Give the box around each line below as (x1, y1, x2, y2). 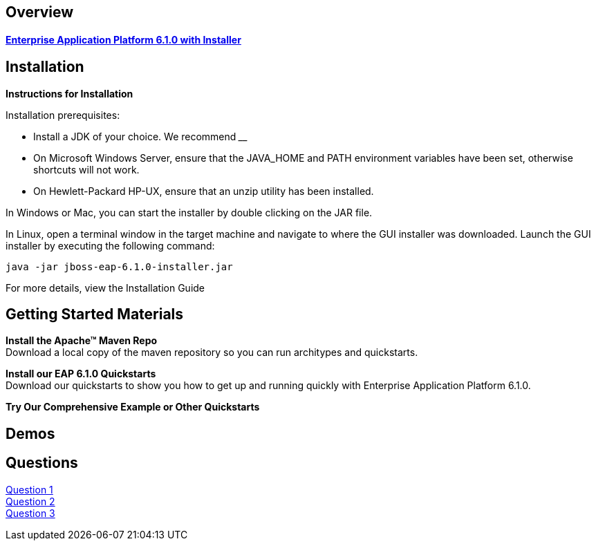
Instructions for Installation (6, 87, 133, 100)
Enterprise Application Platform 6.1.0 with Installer (6, 33, 241, 46)
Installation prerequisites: (6, 109, 120, 121)
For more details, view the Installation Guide (6, 281, 205, 294)
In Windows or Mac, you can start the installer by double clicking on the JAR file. (6, 206, 373, 218)
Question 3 (6, 507, 55, 519)
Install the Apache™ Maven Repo (6, 335, 158, 347)
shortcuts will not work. (33, 163, 140, 176)
